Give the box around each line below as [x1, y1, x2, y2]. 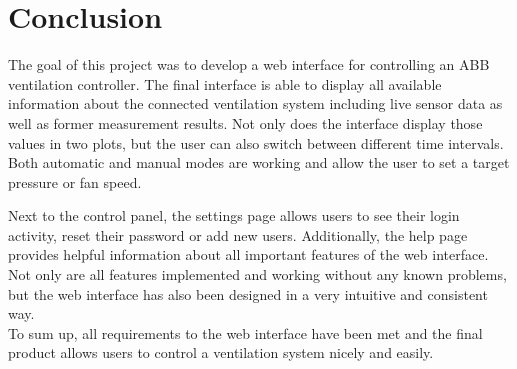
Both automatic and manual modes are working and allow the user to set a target [8, 152, 510, 173]
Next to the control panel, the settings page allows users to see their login [8, 205, 460, 226]
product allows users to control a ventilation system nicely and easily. [8, 342, 434, 363]
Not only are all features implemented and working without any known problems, [8, 264, 507, 285]
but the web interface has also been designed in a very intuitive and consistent [8, 283, 488, 304]
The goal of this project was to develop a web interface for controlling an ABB [8, 54, 490, 75]
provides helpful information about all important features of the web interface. [8, 244, 489, 265]
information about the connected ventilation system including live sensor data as [8, 93, 503, 114]
